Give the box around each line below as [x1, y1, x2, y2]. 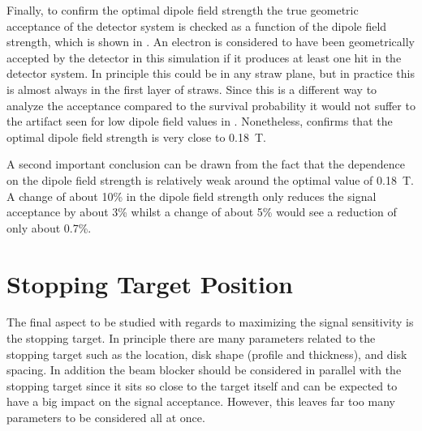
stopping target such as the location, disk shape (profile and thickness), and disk [6, 345, 407, 362]
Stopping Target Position [6, 267, 293, 300]
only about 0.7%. [6, 219, 92, 236]
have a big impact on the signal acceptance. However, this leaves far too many [6, 393, 395, 410]
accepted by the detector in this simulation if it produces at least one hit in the [6, 49, 402, 66]
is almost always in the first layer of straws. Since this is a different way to [6, 80, 377, 97]
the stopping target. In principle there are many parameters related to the [6, 330, 376, 347]
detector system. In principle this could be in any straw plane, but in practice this [6, 65, 415, 82]
